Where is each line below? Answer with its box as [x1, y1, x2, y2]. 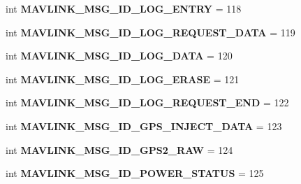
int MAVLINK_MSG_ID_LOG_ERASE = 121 [6, 71, 240, 86]
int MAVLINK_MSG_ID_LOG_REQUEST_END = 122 [6, 95, 289, 110]
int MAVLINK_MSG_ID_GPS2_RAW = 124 [6, 142, 233, 157]
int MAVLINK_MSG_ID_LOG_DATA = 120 [6, 48, 233, 63]
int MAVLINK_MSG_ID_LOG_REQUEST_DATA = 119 [6, 24, 295, 39]
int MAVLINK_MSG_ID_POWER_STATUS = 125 [6, 166, 264, 181]
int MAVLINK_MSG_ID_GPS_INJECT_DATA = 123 [6, 118, 282, 133]
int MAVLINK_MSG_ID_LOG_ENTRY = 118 [6, 1, 242, 15]
